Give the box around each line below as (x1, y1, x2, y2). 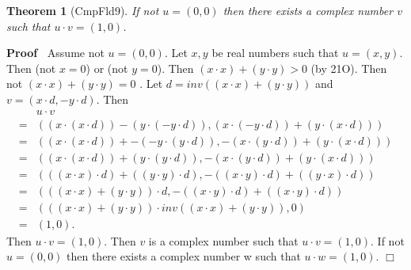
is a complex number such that (148, 232, 299, 249)
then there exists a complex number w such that (67, 248, 301, 264)
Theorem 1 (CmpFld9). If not (6, 2, 159, 18)
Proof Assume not (6, 44, 105, 61)
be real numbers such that (211, 44, 339, 61)
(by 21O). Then (310, 59, 387, 76)
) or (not (86, 59, 128, 76)
